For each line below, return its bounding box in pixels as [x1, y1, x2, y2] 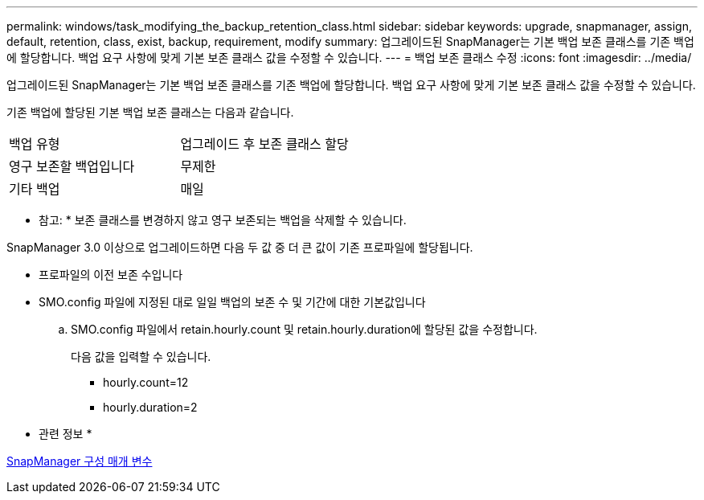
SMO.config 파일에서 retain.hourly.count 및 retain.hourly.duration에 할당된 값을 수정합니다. [71, 322, 538, 336]
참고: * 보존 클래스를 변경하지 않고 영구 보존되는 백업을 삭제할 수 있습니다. [39, 213, 407, 227]
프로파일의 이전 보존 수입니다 [39, 268, 183, 281]
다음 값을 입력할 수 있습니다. [71, 350, 211, 363]
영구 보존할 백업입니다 [9, 158, 135, 174]
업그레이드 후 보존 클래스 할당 [180, 136, 349, 152]
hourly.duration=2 [103, 400, 198, 414]
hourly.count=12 [103, 375, 189, 389]
